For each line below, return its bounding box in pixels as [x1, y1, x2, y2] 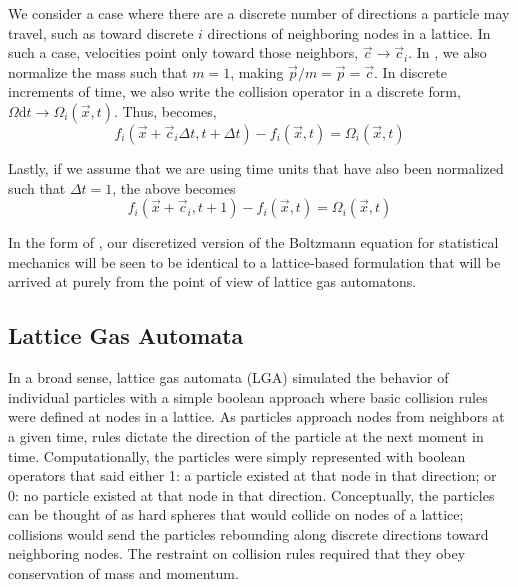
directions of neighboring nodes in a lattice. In [207, 22, 491, 43]
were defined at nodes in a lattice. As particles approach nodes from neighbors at [8, 406, 505, 427]
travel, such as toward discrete [8, 22, 194, 43]
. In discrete [374, 61, 447, 82]
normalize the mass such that [8, 61, 188, 82]
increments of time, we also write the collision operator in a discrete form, [8, 81, 461, 102]
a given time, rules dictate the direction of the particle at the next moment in [8, 425, 484, 446]
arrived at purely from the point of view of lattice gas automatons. [8, 271, 417, 292]
